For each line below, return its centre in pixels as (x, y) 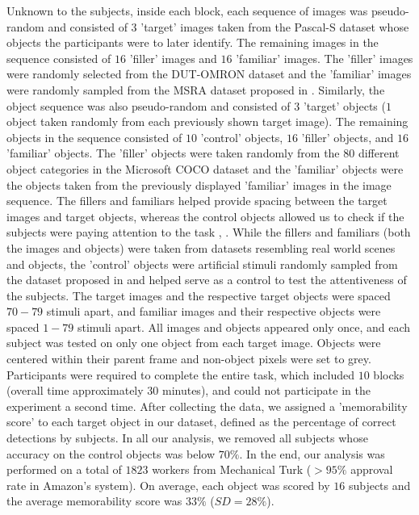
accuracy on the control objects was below (111, 453)
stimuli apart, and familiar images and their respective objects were (214, 311)
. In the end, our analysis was (312, 453)
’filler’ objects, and (348, 137)
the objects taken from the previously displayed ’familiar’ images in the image (199, 184)
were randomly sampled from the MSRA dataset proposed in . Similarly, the (196, 89)
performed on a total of (64, 469)
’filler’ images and (173, 58)
